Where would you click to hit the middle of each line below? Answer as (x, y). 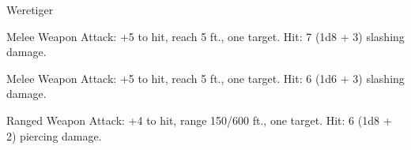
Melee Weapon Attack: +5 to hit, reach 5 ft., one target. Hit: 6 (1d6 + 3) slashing (205, 78)
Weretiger (30, 9)
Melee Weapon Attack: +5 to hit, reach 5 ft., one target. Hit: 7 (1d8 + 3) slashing (205, 36)
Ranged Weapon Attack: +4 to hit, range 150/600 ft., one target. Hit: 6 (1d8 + (199, 120)
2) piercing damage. (54, 135)
